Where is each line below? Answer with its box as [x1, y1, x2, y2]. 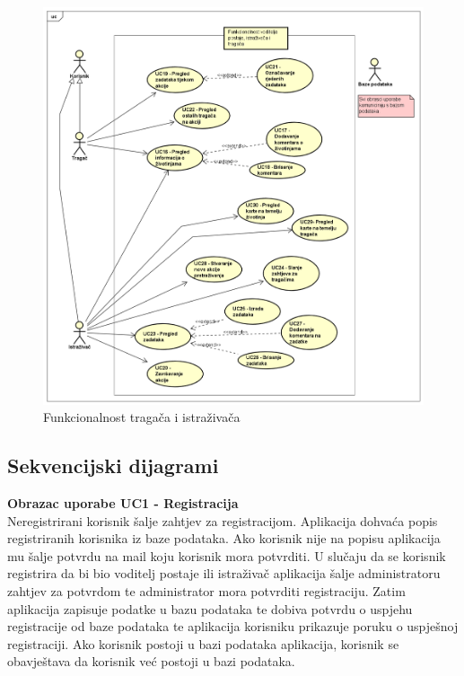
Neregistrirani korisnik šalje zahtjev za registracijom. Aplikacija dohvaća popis [7, 511, 438, 530]
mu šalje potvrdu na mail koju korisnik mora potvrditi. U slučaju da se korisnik [7, 546, 446, 565]
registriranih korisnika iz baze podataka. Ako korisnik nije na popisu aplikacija [7, 529, 441, 548]
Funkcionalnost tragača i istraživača [43, 408, 241, 426]
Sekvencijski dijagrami [7, 452, 219, 479]
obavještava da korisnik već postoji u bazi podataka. [7, 652, 295, 671]
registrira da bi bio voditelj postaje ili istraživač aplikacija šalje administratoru [7, 564, 441, 583]
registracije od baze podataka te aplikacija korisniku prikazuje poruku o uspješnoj [7, 617, 459, 636]
